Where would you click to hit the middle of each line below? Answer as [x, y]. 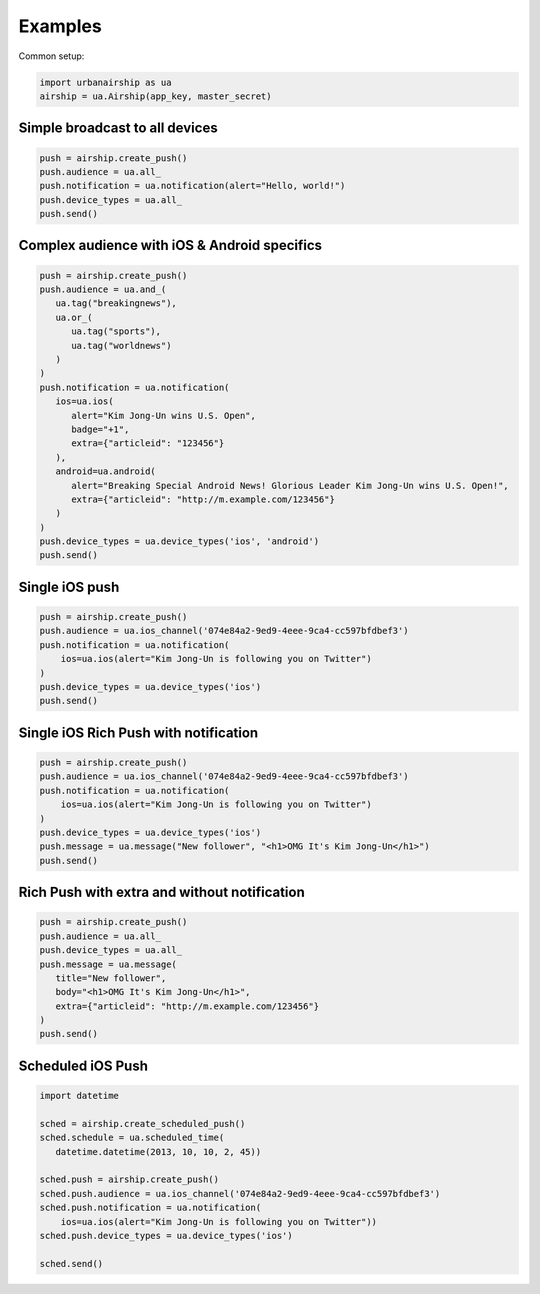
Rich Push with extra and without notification [161, 892]
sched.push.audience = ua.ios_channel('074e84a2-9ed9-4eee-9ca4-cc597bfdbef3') [240, 1193]
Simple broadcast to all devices [118, 128]
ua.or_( [74, 317]
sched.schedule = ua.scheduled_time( [132, 1138]
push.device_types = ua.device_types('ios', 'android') [179, 541]
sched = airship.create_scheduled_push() [142, 1123]
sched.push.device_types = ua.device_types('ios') [166, 1235]
